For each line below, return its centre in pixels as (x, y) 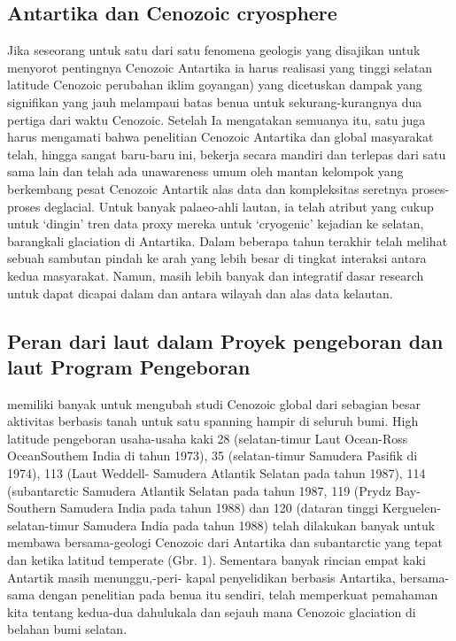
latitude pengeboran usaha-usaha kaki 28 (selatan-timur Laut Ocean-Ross (208, 438)
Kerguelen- (411, 508)
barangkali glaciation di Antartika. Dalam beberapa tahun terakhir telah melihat (228, 240)
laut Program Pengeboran (129, 366)
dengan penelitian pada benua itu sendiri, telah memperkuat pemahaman (238, 595)
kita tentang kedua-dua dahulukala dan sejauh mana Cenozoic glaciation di (212, 611)
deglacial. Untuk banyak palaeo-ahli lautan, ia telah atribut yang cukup (239, 206)
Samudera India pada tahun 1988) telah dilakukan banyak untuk (259, 525)
